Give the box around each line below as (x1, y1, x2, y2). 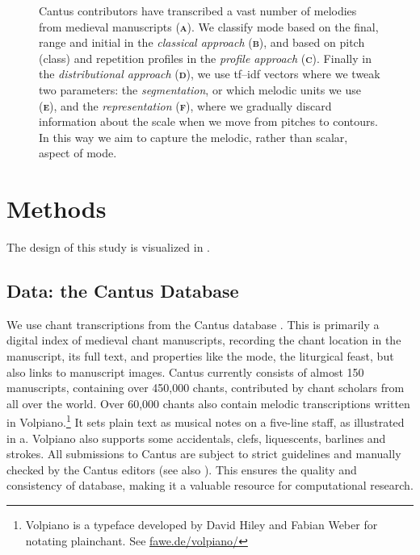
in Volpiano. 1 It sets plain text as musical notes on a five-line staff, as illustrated (6, 411, 405, 431)
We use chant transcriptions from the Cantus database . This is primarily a (6, 315, 380, 332)
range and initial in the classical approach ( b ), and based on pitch (39, 34, 365, 51)
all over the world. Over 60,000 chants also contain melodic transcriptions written (6, 394, 410, 411)
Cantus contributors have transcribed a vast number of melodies (39, 2, 357, 19)
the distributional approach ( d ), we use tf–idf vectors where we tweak (39, 65, 380, 82)
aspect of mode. (39, 144, 117, 161)
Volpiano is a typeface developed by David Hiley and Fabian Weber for (25, 516, 378, 533)
